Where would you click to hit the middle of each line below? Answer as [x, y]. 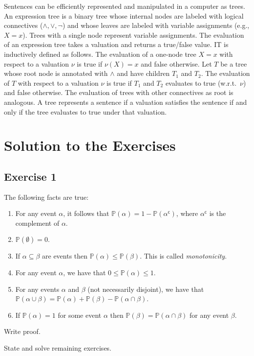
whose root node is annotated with [56, 73]
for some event [80, 315]
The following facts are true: [46, 197]
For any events [37, 289]
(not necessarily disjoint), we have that [146, 289]
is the [218, 213]
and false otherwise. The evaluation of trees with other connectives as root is [119, 92]
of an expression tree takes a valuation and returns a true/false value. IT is [116, 44]
